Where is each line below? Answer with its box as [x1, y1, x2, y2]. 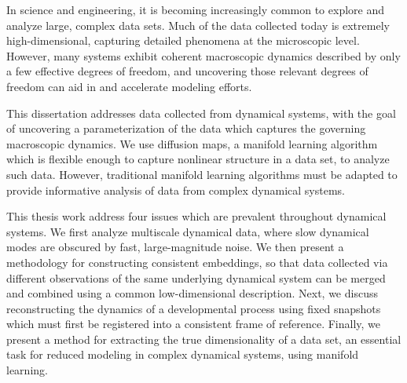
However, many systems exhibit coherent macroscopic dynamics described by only [6, 47, 401, 64]
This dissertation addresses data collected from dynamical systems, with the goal [6, 104, 396, 121]
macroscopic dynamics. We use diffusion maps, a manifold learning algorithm [6, 135, 378, 151]
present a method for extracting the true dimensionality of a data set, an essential [6, 330, 401, 347]
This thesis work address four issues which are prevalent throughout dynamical [6, 208, 387, 224]
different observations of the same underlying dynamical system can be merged [6, 269, 386, 286]
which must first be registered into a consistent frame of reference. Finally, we [6, 316, 380, 332]
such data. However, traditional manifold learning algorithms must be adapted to [6, 166, 398, 182]
